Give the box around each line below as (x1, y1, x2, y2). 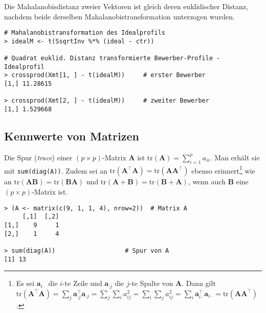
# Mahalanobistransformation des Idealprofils (4, 29, 165, 37)
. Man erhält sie (210, 152, 260, 162)
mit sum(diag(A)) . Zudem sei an (4, 165, 107, 176)
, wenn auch (188, 176, 226, 187)
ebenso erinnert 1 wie (191, 163, 255, 176)
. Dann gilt (182, 278, 216, 288)
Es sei (16, 278, 35, 288)
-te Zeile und (62, 278, 102, 288)
